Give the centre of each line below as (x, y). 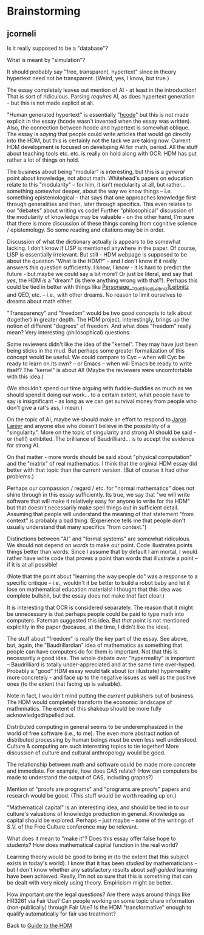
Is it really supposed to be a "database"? (58, 48)
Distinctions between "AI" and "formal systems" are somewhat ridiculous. (99, 539)
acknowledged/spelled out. (41, 715)
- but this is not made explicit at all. (51, 103)
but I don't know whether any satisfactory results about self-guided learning (102, 869)
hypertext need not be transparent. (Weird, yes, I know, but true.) (88, 78)
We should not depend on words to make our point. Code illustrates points (100, 545)
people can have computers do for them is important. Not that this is (92, 651)
